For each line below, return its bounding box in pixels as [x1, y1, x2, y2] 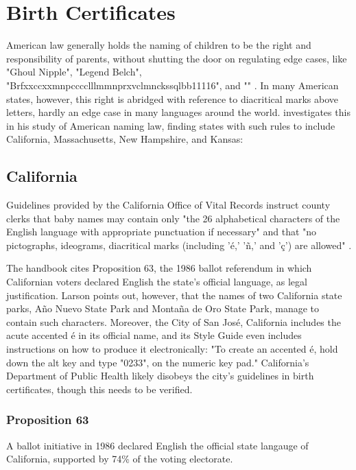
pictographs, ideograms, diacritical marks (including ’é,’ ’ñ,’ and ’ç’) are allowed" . [6, 237, 352, 252]
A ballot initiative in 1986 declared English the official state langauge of [6, 438, 309, 452]
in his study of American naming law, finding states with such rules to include [6, 118, 335, 132]
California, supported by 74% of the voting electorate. [6, 451, 233, 466]
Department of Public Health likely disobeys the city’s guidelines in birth [6, 368, 314, 383]
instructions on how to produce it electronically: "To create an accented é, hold [6, 342, 338, 356]
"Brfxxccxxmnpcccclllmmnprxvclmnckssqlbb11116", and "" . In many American [6, 78, 339, 92]
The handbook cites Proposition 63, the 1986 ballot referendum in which [6, 261, 312, 275]
